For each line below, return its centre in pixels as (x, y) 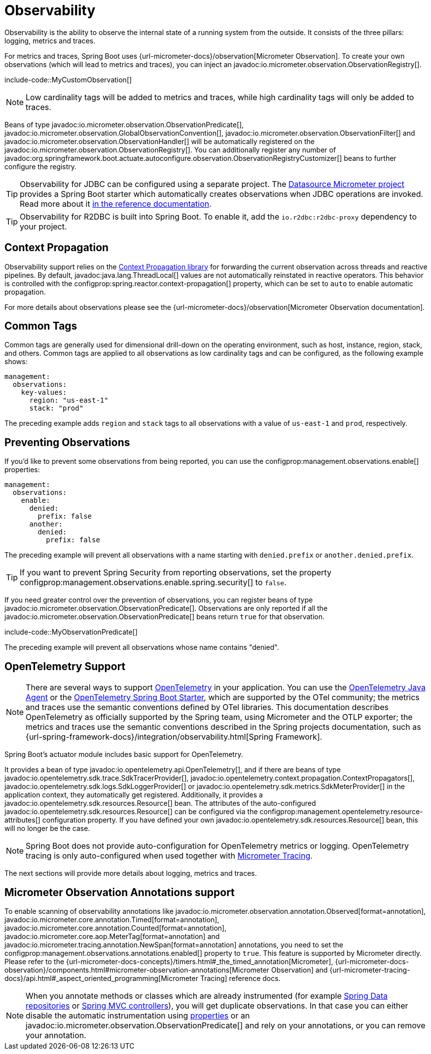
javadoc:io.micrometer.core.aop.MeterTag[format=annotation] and (112, 936)
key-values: (44, 393)
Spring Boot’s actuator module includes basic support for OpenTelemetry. (124, 754)
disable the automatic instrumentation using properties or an (138, 1015)
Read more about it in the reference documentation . (116, 204)
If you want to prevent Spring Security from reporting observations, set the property (176, 573)
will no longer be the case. (47, 828)
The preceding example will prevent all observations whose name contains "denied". (142, 647)
